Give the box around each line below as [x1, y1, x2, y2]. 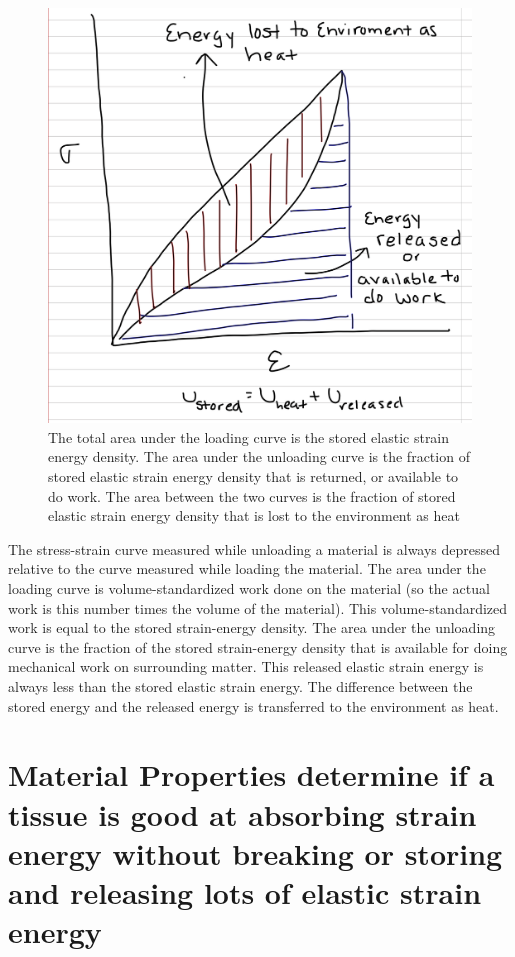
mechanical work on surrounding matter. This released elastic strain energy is [8, 656, 484, 677]
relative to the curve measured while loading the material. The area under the [8, 558, 486, 579]
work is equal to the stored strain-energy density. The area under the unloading [8, 617, 496, 638]
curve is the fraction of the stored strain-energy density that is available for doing [8, 636, 508, 657]
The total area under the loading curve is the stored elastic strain [48, 426, 450, 447]
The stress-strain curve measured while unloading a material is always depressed [8, 538, 501, 559]
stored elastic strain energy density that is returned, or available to [48, 466, 459, 487]
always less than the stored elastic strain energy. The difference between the [8, 676, 473, 697]
